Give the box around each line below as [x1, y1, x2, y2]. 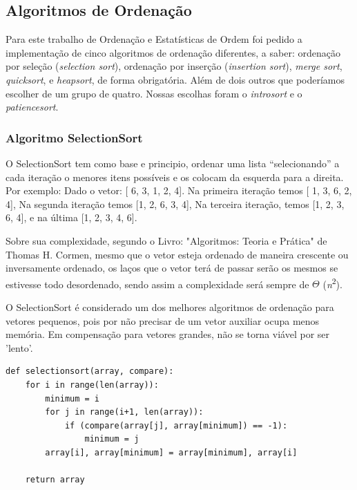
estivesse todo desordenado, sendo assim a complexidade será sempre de [6, 276, 309, 291]
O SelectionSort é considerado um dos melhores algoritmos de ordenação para [6, 299, 334, 314]
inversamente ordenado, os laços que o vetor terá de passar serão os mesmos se [6, 261, 338, 275]
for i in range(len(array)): [25, 379, 159, 390]
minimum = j [84, 434, 139, 444]
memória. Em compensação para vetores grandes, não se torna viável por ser [6, 327, 330, 341]
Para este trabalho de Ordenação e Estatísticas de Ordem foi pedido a [6, 32, 302, 46]
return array [25, 475, 85, 485]
